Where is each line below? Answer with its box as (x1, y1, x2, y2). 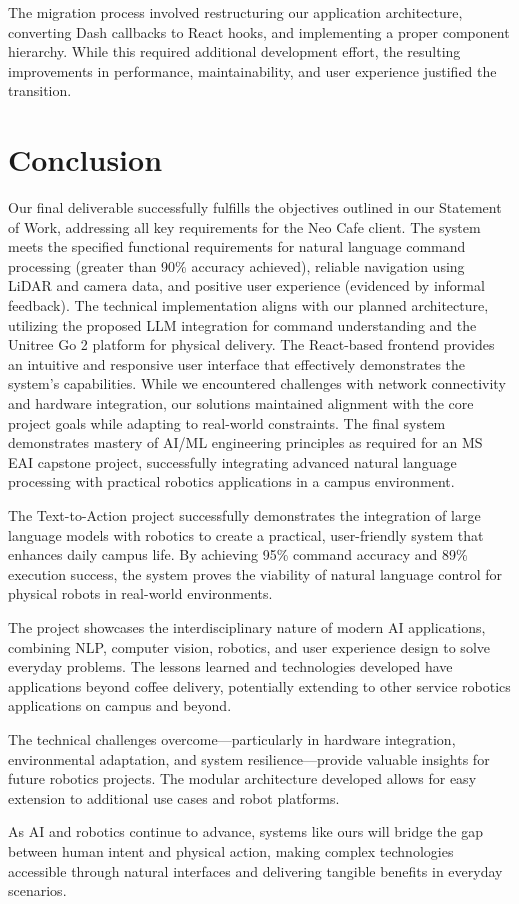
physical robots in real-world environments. (8, 583, 273, 604)
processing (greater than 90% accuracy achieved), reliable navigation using (8, 255, 465, 276)
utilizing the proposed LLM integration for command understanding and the (8, 314, 477, 335)
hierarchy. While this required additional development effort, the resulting (8, 41, 461, 62)
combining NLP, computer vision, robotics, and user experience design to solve (8, 636, 490, 657)
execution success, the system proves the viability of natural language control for (8, 563, 503, 584)
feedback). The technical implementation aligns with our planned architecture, (8, 295, 489, 316)
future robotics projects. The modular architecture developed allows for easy (8, 768, 477, 789)
